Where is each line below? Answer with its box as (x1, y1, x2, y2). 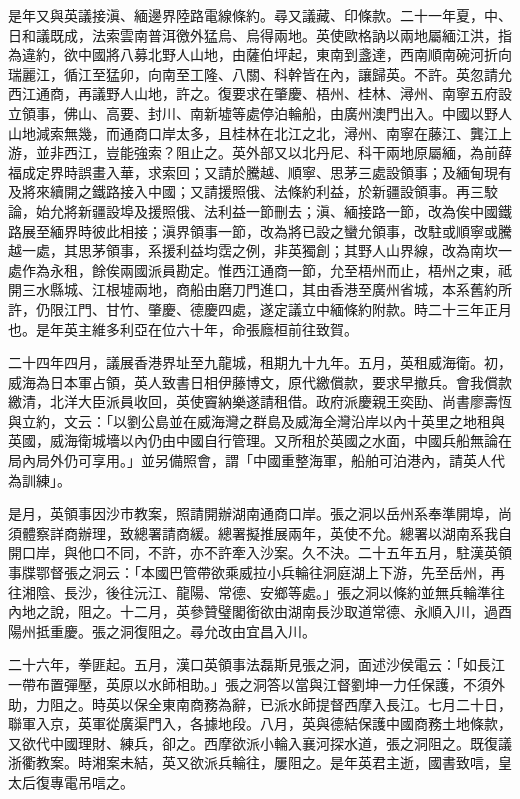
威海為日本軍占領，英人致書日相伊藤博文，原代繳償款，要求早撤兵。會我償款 (8, 371, 512, 392)
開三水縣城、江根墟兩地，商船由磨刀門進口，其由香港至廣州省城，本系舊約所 (8, 279, 512, 300)
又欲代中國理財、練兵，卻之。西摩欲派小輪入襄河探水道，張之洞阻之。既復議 (8, 732, 512, 753)
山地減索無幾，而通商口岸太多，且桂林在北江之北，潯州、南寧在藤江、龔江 (8, 122, 498, 143)
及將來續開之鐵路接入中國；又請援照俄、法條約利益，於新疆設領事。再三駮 (8, 181, 498, 202)
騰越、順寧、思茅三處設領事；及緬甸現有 (245, 161, 512, 182)
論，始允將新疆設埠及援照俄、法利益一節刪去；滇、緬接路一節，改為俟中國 (8, 200, 498, 221)
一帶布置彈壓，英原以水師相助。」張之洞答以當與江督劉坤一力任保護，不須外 (8, 674, 505, 694)
